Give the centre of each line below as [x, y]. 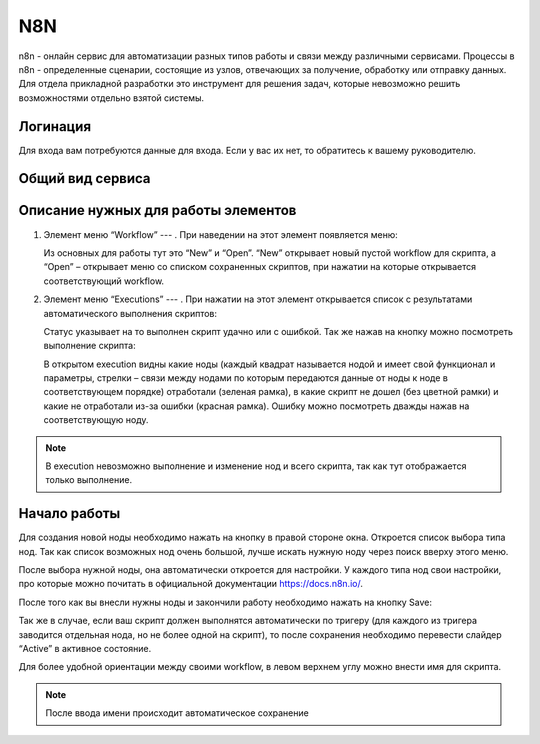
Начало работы [69, 513]
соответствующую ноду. [96, 420]
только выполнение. [89, 480]
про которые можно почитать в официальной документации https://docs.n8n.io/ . [191, 584]
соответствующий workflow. [104, 281]
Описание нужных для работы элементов [157, 210]
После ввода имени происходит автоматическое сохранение [177, 713]
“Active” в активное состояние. [85, 649]
